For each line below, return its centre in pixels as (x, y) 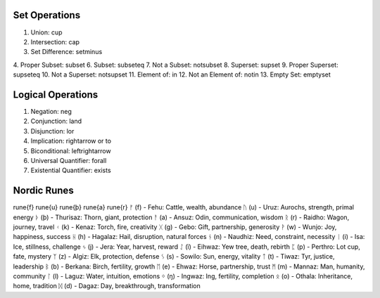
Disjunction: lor (52, 131)
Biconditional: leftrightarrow (71, 150)
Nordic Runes (43, 191)
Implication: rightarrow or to (71, 141)
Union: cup (46, 32)
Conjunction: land (56, 121)
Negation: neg (51, 111)
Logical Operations (56, 95)
